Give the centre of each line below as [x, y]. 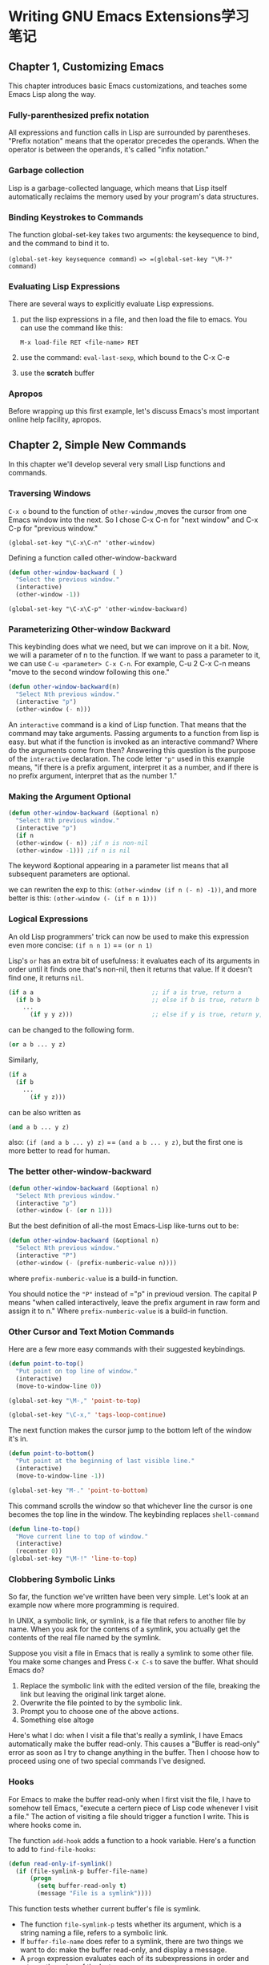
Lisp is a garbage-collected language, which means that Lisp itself [118, 188]
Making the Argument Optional [70, 796]
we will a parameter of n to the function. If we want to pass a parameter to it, [134, 655]
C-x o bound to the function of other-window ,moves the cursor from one [127, 511]
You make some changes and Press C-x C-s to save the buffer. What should [133, 1662]
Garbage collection [46, 171]
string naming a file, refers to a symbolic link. [94, 1933]
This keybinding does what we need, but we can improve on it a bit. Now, [129, 647]
